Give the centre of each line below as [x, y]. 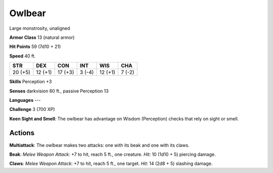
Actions [22, 133]
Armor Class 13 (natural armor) [42, 37]
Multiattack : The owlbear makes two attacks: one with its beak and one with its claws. [99, 145]
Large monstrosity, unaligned [40, 28]
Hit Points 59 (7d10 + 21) [35, 47]
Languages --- [25, 100]
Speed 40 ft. [22, 56]
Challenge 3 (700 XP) [32, 109]
